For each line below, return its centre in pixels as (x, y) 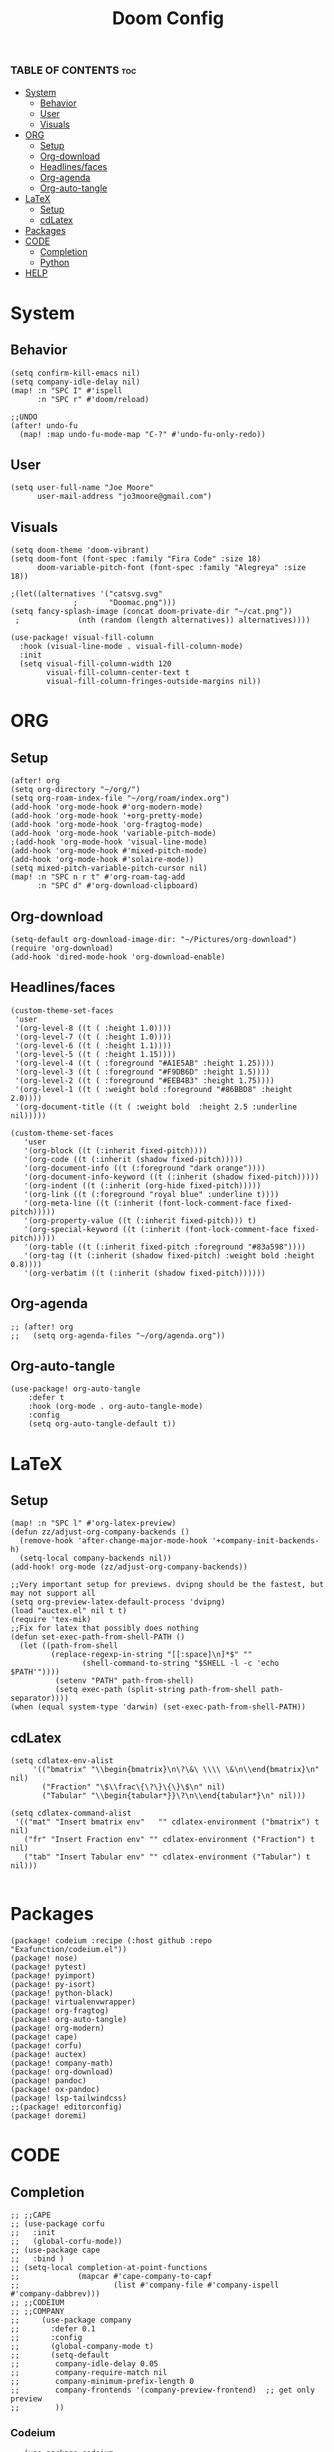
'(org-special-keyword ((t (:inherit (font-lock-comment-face (155, 1229)
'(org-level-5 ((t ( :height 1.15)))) (95, 1054)
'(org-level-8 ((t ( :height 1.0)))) (93, 1028)
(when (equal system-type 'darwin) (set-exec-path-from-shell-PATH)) (158, 1707)
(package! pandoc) (48, 2081)
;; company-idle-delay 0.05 (84, 2364)
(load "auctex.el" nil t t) (69, 1611)
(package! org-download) (62, 2072)
